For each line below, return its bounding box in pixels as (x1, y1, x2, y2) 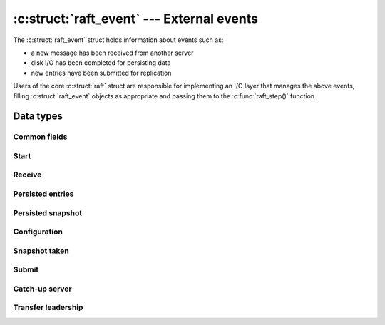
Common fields (13, 132, 68, 142)
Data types (13, 110, 63, 123)
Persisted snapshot (13, 207, 82, 217)
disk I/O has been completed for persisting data (31, 58, 171, 67)
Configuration (13, 227, 63, 237)
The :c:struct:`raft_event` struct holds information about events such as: (13, 36, 224, 44)
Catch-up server (13, 284, 73, 294)
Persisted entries (13, 189, 74, 199)
